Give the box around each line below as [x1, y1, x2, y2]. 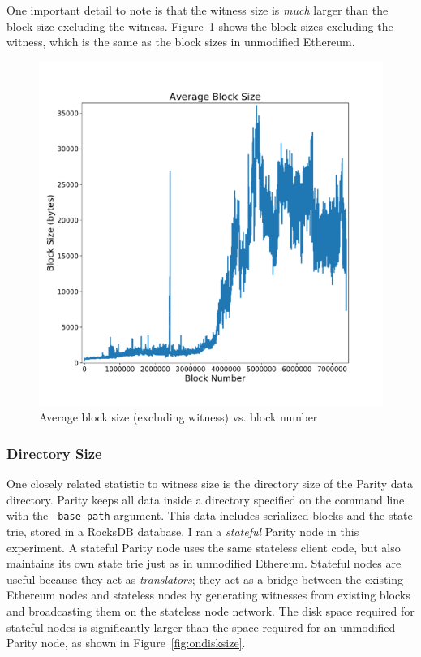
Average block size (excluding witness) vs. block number [39, 408, 318, 426]
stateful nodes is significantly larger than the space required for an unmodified [6, 618, 396, 635]
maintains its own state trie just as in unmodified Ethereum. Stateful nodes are [6, 555, 402, 572]
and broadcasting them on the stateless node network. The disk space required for [6, 603, 415, 619]
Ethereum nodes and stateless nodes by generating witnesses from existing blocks [6, 586, 410, 603]
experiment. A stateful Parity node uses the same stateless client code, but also [6, 538, 401, 555]
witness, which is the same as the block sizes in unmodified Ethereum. [6, 33, 355, 50]
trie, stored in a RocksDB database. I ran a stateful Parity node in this [6, 523, 359, 540]
